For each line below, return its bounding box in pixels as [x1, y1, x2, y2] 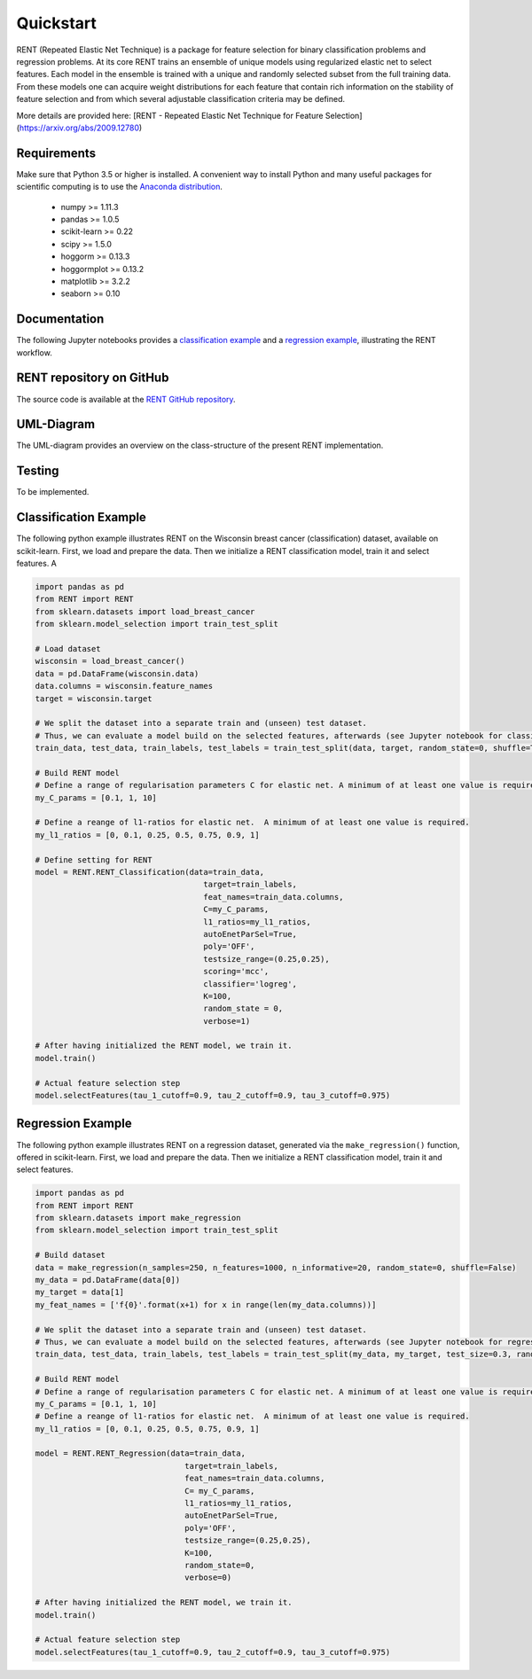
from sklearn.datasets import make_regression [35, 1213, 241, 1223]
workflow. [16, 347, 52, 358]
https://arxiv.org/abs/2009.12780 [19, 122, 140, 133]
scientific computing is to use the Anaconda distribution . [16, 182, 223, 192]
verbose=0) [184, 1573, 232, 1582]
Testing [16, 464, 59, 479]
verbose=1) [203, 1016, 251, 1026]
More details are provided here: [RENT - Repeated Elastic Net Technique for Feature [16, 110, 324, 121]
